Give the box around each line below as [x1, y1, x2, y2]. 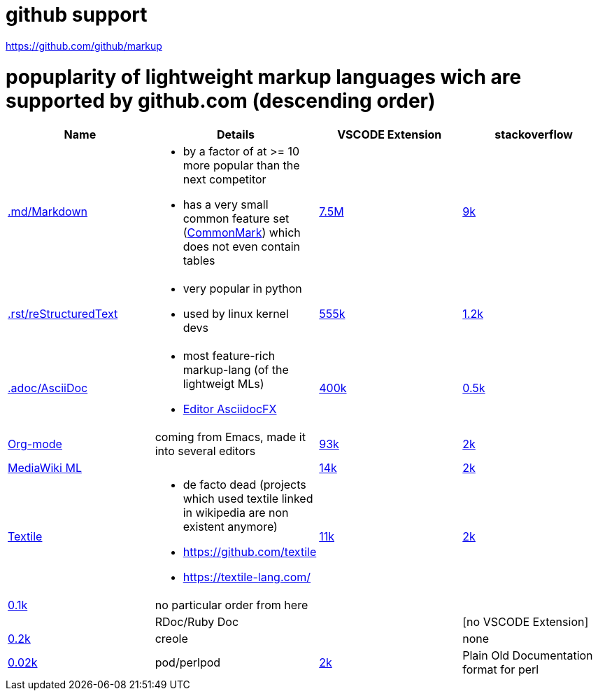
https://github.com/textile [183, 545, 317, 559]
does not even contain [183, 239, 300, 254]
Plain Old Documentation [462, 648, 593, 663]
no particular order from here [155, 598, 308, 613]
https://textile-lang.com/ [183, 570, 311, 585]
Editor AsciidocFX [183, 402, 277, 417]
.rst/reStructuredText [8, 307, 118, 321]
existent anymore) [183, 520, 278, 534]
